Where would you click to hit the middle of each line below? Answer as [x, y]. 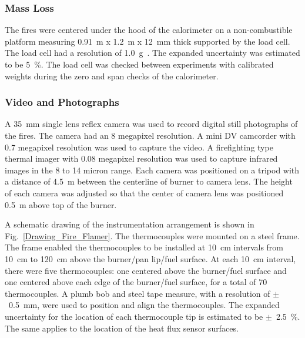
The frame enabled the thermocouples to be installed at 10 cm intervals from [144, 247]
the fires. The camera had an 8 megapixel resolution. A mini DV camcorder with [150, 135]
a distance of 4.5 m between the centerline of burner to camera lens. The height [149, 181]
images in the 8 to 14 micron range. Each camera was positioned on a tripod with [152, 170]
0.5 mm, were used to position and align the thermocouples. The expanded [144, 305]
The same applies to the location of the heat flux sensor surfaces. [122, 328]
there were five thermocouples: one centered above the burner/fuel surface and [146, 270]
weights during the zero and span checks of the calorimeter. [112, 76]
